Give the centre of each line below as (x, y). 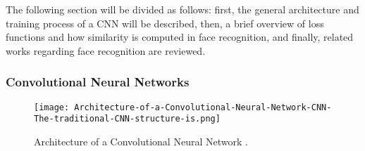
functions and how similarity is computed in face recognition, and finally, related (180, 37)
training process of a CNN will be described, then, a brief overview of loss (165, 23)
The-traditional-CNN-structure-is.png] (127, 119)
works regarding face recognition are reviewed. (106, 50)
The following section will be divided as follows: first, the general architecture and (182, 9)
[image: (52, 107)
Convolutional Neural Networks (98, 82)
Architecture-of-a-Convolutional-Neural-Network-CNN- (203, 107)
